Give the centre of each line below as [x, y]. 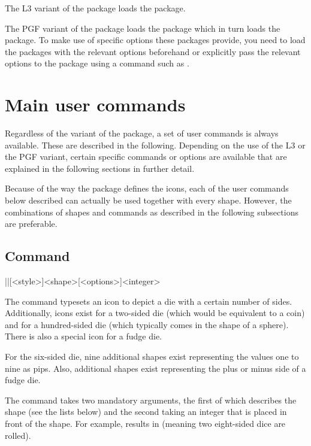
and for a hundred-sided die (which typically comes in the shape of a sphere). [147, 324]
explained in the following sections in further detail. [100, 168]
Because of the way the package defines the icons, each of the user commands [147, 188]
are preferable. [31, 224]
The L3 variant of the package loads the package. [95, 8]
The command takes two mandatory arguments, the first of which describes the [151, 400]
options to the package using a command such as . [97, 63]
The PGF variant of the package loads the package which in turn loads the [143, 28]
